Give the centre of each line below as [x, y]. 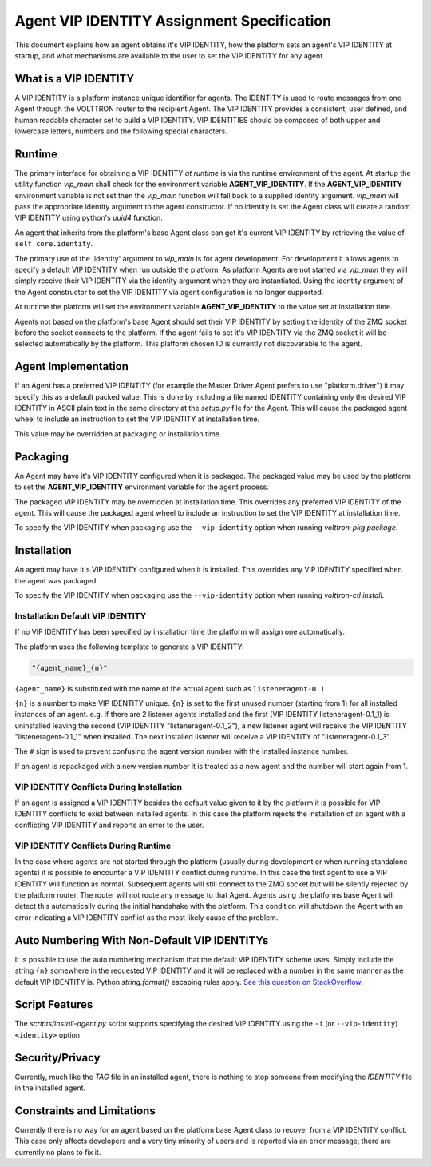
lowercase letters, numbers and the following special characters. [121, 131]
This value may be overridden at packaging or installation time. [118, 434]
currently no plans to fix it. [58, 1152]
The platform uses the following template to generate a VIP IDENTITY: [129, 647]
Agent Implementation [72, 366]
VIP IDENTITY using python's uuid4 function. [89, 218]
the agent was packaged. [57, 580]
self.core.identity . [54, 244]
